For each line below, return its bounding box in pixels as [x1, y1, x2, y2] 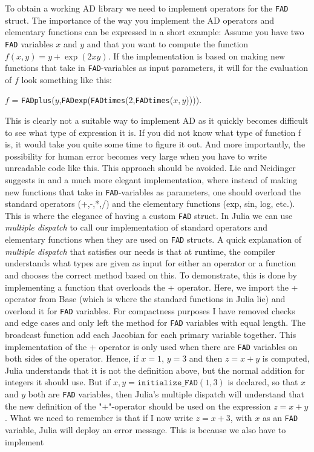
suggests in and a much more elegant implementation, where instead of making [5, 173, 298, 186]
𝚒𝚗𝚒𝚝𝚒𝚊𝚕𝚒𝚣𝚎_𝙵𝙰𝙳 [137, 379, 198, 388]
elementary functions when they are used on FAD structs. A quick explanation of [5, 233, 302, 246]
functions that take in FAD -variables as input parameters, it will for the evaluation [5, 61, 309, 74]
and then [189, 352, 223, 365]
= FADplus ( [11, 93, 55, 106]
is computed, [262, 352, 310, 365]
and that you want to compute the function [87, 37, 249, 50]
